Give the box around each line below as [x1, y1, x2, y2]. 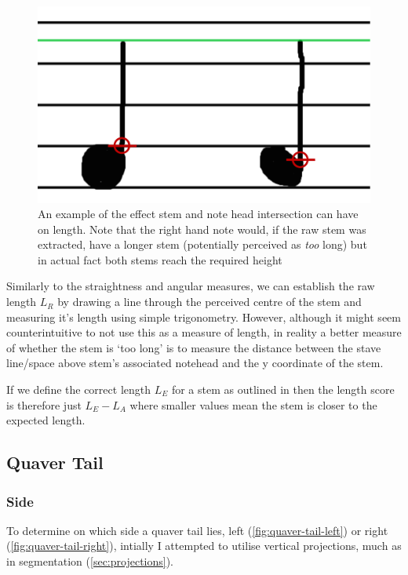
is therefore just [6, 396, 82, 413]
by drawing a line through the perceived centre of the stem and [57, 293, 362, 310]
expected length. [6, 412, 86, 428]
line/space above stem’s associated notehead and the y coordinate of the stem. [6, 355, 384, 371]
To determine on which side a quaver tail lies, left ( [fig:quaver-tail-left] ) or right [6, 522, 388, 538]
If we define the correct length [6, 381, 151, 398]
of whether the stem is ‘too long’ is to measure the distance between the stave [6, 339, 381, 355]
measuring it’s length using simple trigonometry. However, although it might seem [6, 308, 401, 325]
